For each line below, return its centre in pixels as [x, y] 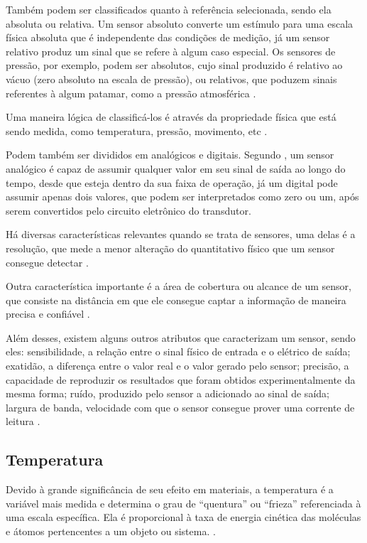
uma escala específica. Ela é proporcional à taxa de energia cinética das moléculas [183, 517]
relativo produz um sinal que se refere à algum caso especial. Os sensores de [171, 51]
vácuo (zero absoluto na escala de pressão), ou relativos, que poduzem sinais [171, 79]
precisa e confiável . [48, 314]
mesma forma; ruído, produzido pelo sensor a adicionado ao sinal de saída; [168, 393]
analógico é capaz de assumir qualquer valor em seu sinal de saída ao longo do [176, 168]
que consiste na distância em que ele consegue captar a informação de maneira [176, 300]
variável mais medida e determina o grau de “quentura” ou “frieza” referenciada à [183, 503]
